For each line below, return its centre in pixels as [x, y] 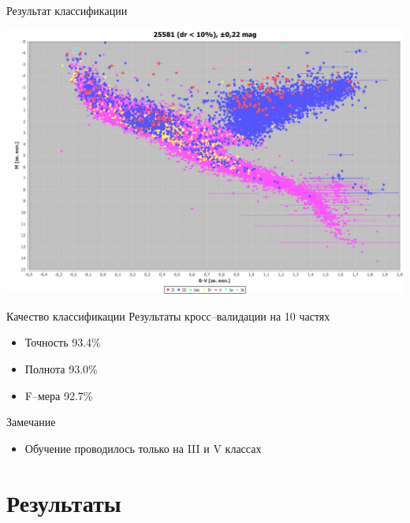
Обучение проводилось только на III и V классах [143, 448]
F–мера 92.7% [59, 395]
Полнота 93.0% [61, 369]
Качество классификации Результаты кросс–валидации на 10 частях [168, 315]
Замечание [31, 422]
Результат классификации [67, 10]
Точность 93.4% [63, 342]
